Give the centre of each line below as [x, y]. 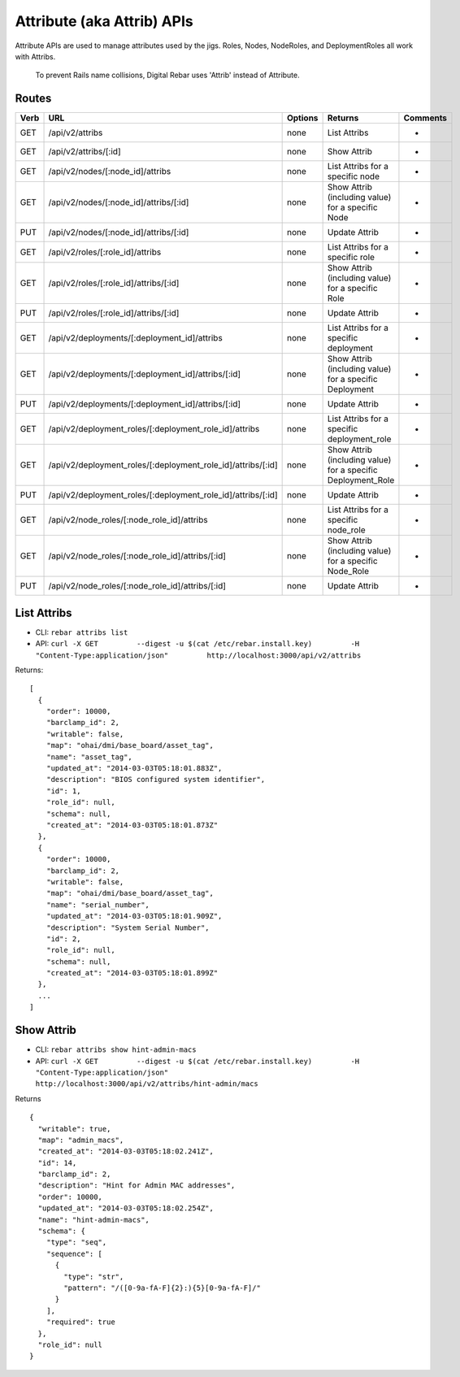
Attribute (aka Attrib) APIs [104, 21]
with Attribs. [35, 56]
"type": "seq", [76, 1242]
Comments [425, 118]
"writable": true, [74, 1129]
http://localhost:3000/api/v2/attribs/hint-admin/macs [147, 1084]
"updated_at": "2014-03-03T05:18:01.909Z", [134, 916]
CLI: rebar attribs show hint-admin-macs [116, 1049]
